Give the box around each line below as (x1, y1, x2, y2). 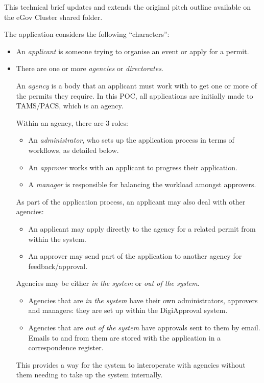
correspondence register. (28, 342, 104, 353)
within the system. (28, 233, 86, 244)
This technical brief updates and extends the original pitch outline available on (4, 2, 251, 12)
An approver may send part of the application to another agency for (28, 251, 242, 261)
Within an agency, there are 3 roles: (16, 117, 128, 128)
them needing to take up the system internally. (16, 369, 163, 380)
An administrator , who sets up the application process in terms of (28, 134, 234, 145)
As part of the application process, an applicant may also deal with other (16, 196, 246, 207)
